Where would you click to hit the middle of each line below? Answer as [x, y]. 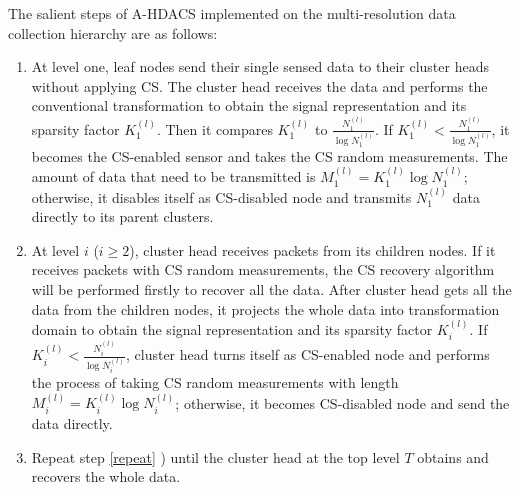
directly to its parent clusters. [122, 216]
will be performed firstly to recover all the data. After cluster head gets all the [271, 288]
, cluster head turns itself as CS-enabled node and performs [307, 354]
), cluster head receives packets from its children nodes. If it [312, 249]
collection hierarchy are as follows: [113, 32]
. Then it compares [214, 128]
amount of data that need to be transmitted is [173, 176]
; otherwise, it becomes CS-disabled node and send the [342, 402]
